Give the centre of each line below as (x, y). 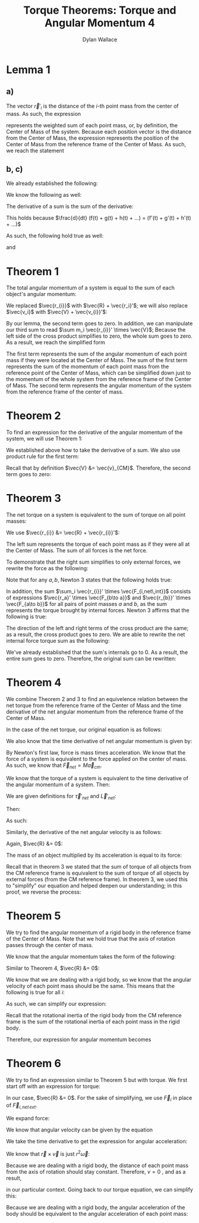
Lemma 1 (28, 70)
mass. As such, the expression (44, 114)
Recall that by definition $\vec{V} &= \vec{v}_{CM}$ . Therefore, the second (99, 468)
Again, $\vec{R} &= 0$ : (34, 843)
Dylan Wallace (100, 39)
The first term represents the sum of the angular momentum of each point (97, 354)
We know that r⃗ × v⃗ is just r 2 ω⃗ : (48, 1153)
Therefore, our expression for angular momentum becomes (79, 1039)
